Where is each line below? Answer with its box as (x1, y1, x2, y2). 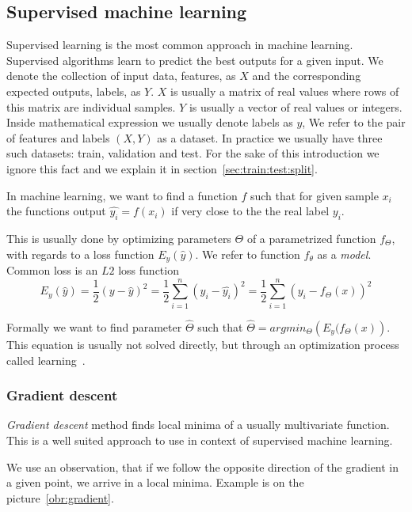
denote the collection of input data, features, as (6, 67, 236, 84)
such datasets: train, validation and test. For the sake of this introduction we (6, 145, 380, 161)
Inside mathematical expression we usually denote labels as (6, 114, 293, 131)
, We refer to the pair (302, 114, 406, 131)
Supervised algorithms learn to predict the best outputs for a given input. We (6, 51, 383, 68)
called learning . (6, 351, 86, 368)
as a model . (317, 245, 372, 262)
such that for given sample (250, 187, 379, 203)
